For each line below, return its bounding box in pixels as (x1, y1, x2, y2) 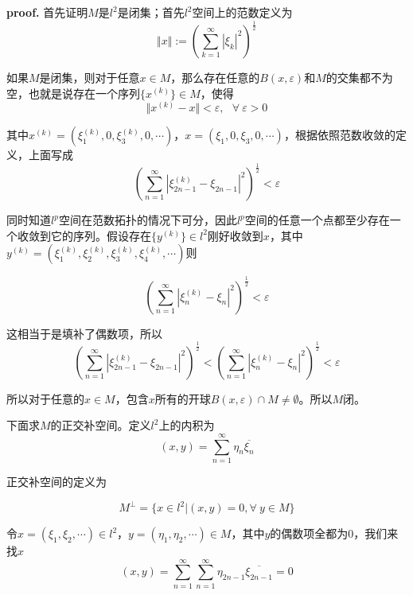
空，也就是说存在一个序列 (6, 84, 140, 101)
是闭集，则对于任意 (39, 68, 140, 85)
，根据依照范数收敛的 (283, 126, 395, 143)
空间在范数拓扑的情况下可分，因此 (58, 212, 237, 228)
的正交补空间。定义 (50, 417, 151, 434)
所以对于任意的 (6, 390, 84, 406)
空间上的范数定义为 (192, 4, 293, 20)
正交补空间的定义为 (6, 472, 107, 489)
